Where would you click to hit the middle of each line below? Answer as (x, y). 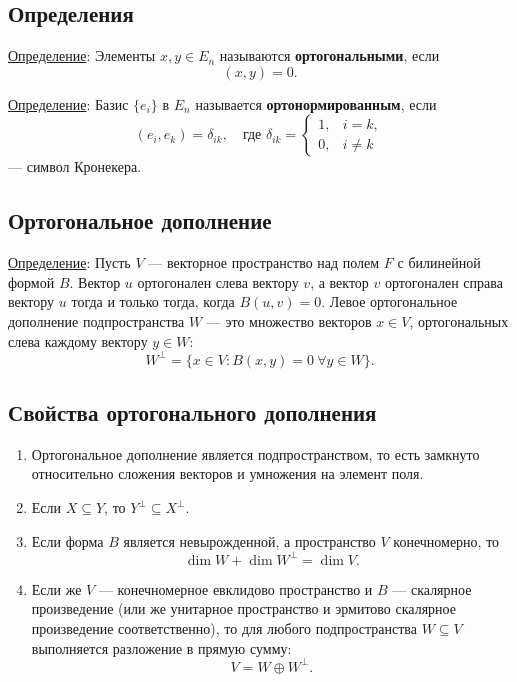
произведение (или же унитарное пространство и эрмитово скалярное (243, 608)
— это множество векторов (289, 320)
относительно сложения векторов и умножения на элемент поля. (227, 473)
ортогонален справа (443, 281)
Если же (56, 588)
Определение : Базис (68, 103)
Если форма (67, 540)
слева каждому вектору (78, 340)
